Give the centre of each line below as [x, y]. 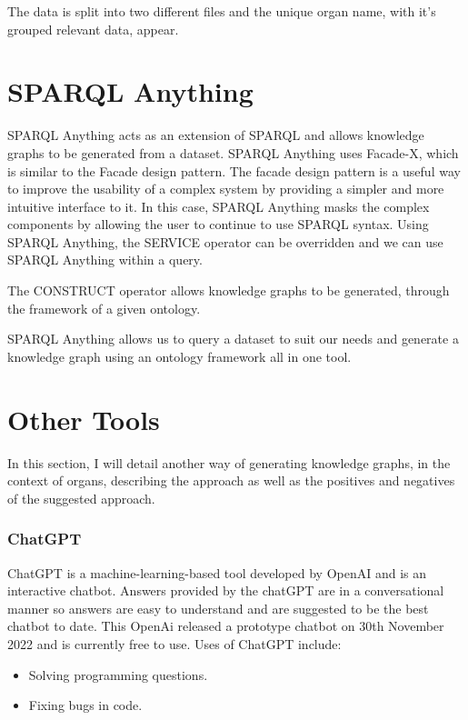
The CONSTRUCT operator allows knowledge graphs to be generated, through [229, 290]
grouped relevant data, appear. [93, 29]
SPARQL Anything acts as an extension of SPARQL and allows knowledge [216, 135]
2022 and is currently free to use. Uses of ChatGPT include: [174, 643]
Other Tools [84, 419]
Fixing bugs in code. [85, 705]
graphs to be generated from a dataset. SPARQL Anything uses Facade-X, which [233, 152]
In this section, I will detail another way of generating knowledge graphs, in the [229, 462]
